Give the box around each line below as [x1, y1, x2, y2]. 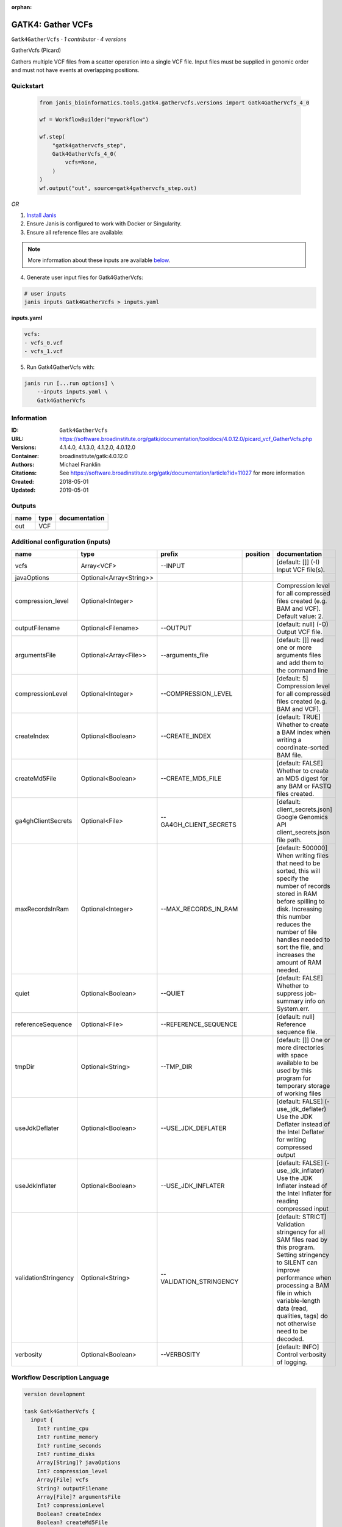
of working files [276, 1089, 321, 1098]
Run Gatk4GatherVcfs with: [26, 363, 94, 371]
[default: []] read [276, 636, 324, 644]
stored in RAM [276, 889, 318, 898]
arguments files [276, 651, 321, 660]
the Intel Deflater [276, 1128, 325, 1136]
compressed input [276, 1204, 329, 1213]
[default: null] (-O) [276, 620, 329, 629]
